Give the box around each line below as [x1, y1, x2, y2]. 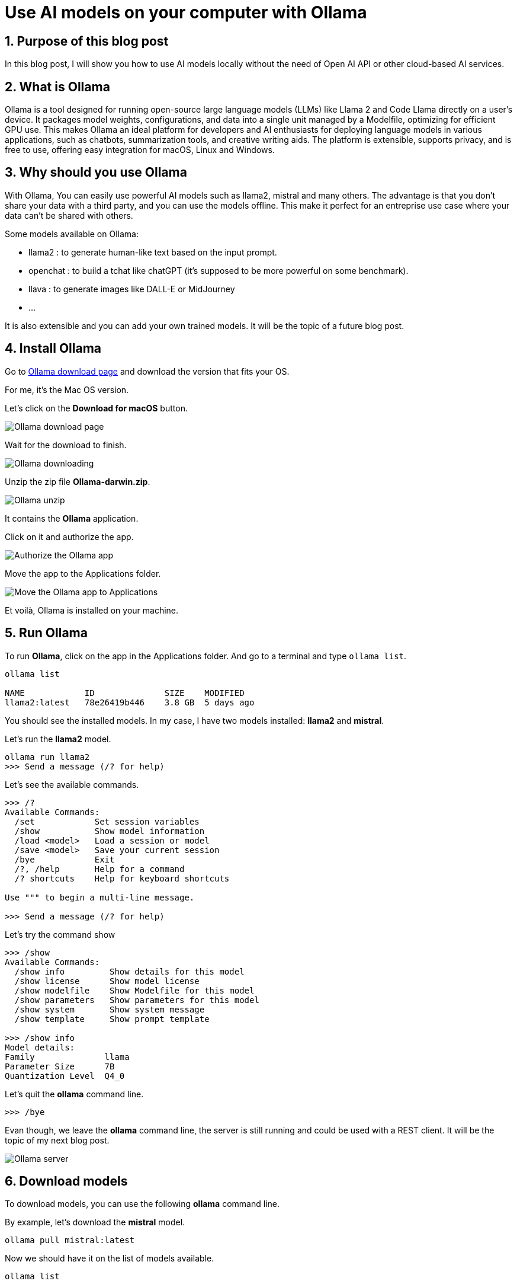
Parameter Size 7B [5, 1061, 115, 1071]
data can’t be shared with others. [5, 210, 133, 221]
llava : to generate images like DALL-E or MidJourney [28, 283, 235, 294]
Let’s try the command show [5, 929, 115, 940]
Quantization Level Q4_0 [5, 1071, 125, 1081]
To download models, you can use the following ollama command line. [5, 1199, 280, 1209]
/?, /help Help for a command [14, 864, 185, 874]
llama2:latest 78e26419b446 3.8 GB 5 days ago [5, 697, 255, 707]
